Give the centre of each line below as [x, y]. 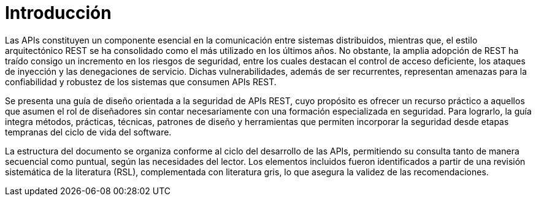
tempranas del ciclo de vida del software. [88, 132]
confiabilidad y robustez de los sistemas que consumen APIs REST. [141, 82]
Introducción [58, 13]
